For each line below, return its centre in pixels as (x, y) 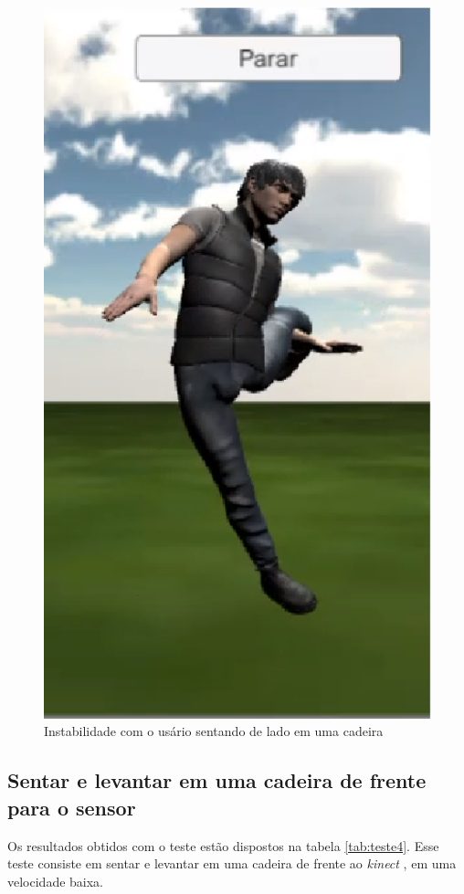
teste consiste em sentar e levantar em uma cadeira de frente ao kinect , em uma (232, 863)
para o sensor (72, 807)
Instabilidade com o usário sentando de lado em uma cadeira (214, 731)
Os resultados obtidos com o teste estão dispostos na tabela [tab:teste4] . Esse (223, 845)
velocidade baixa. (56, 881)
